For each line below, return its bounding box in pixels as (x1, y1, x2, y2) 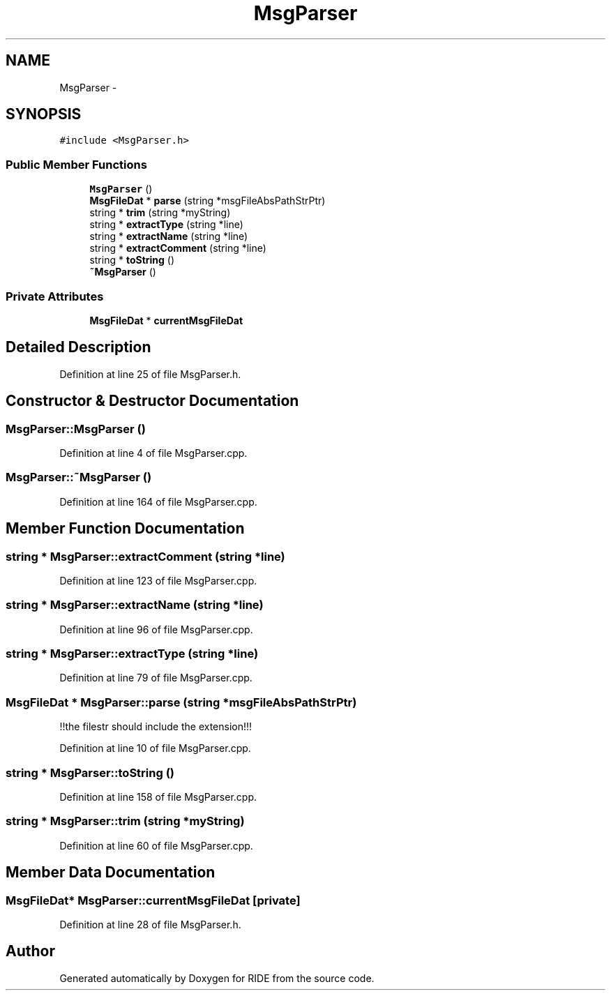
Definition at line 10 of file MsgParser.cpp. (59, 742, 251, 755)
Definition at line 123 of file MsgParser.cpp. (59, 574, 257, 587)
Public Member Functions (6, 157, 147, 172)
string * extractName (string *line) (89, 230, 248, 243)
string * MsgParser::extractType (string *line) (6, 647, 259, 661)
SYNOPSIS (6, 105, 82, 123)
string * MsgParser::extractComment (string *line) (6, 549, 285, 564)
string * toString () (89, 254, 175, 266)
